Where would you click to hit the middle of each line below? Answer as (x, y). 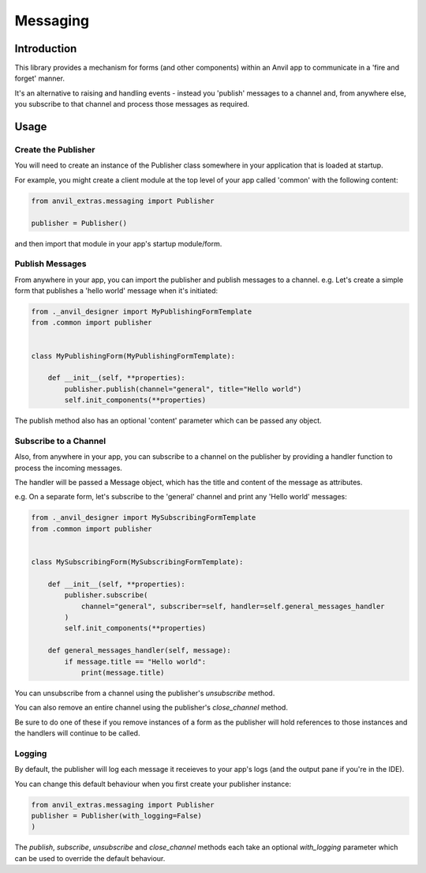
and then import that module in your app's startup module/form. (118, 243)
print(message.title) (123, 672)
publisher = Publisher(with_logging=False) (117, 815)
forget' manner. (39, 78)
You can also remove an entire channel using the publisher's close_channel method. (151, 708)
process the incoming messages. (68, 468)
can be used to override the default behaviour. (90, 858)
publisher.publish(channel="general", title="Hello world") (183, 389)
